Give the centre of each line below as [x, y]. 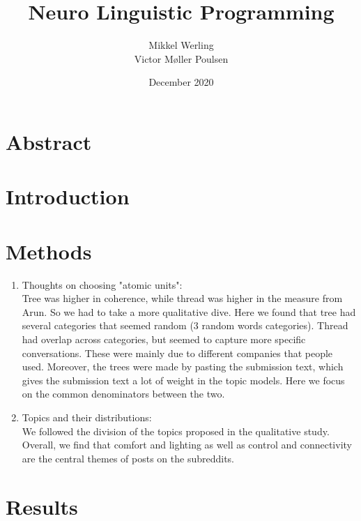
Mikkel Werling [181, 45]
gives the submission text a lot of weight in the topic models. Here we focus [183, 380]
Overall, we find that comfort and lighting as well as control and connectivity [187, 445]
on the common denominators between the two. [123, 394]
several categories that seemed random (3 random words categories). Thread [185, 325]
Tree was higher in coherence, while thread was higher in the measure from [182, 298]
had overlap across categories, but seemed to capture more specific [164, 339]
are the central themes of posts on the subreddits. [128, 458]
